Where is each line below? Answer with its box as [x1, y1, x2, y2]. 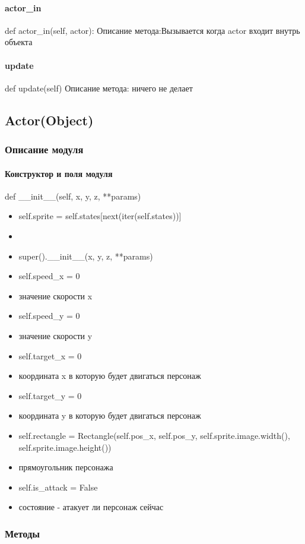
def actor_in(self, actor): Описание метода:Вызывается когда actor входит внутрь [5, 24, 300, 36]
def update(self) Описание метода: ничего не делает [5, 81, 193, 94]
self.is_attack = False [18, 480, 98, 493]
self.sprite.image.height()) [18, 441, 112, 453]
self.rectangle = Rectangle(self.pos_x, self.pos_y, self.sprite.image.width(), [18, 429, 290, 441]
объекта [5, 36, 33, 48]
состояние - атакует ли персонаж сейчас [18, 501, 164, 513]
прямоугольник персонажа [18, 461, 113, 473]
